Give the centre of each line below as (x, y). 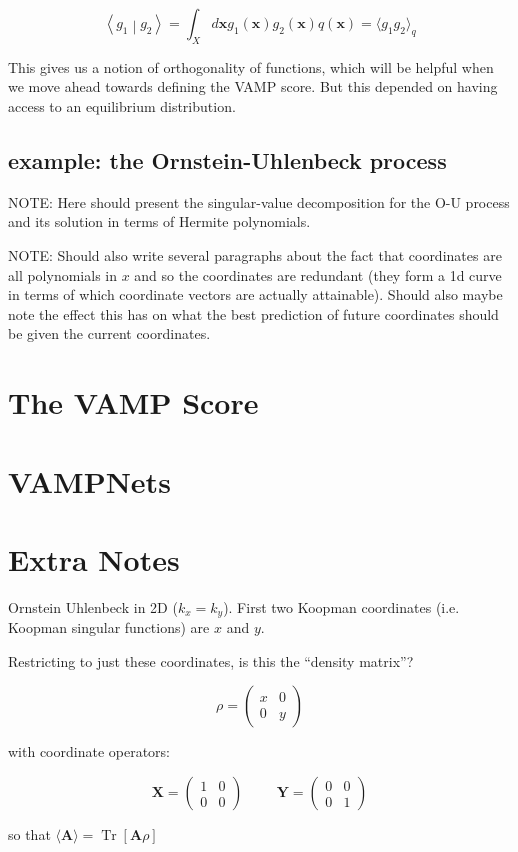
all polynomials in (62, 274)
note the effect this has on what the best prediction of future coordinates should (253, 313)
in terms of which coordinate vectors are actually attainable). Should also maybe (255, 294)
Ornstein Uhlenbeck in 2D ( (93, 606)
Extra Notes (94, 558)
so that (29, 834)
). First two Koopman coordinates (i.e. (341, 606)
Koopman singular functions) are (109, 627)
